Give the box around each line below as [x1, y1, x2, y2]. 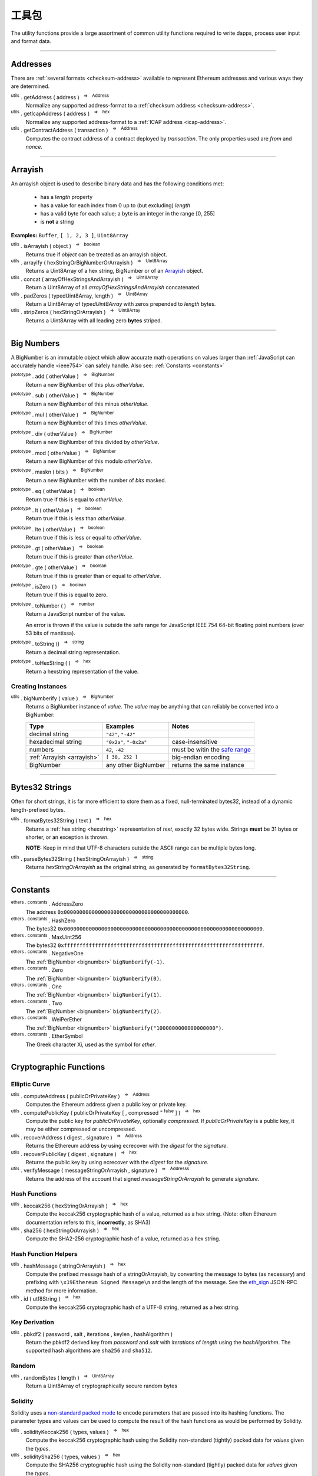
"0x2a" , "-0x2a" [106, 737, 147, 746]
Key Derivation [11, 1318, 54, 1327]
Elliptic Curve [11, 1080, 50, 1089]
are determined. [11, 83, 50, 90]
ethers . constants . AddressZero [11, 899, 84, 907]
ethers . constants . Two [11, 998, 62, 1007]
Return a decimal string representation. [25, 648, 121, 655]
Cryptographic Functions [11, 1062, 105, 1072]
